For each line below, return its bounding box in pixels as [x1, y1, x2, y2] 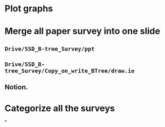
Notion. [4, 83, 28, 91]
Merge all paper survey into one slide [4, 26, 161, 37]
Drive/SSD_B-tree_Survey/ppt [4, 45, 95, 52]
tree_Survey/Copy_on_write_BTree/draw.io [4, 67, 135, 75]
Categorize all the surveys [4, 102, 115, 114]
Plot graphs [4, 3, 53, 14]
